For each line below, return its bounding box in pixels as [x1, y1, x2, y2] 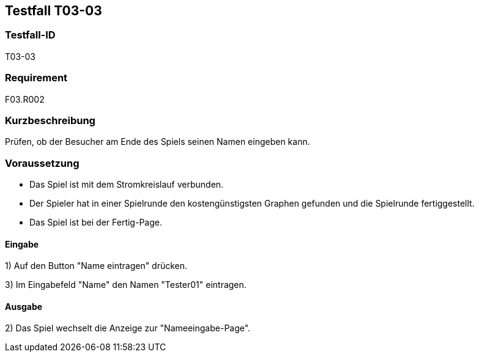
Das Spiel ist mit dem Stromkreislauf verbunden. [29, 179, 224, 190]
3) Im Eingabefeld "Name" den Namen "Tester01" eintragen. [5, 279, 247, 290]
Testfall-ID [5, 29, 56, 42]
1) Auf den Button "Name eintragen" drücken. [5, 260, 188, 271]
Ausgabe [5, 301, 43, 312]
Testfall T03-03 [5, 3, 102, 18]
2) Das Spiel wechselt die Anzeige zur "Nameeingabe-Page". [5, 323, 251, 334]
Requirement [5, 72, 68, 84]
